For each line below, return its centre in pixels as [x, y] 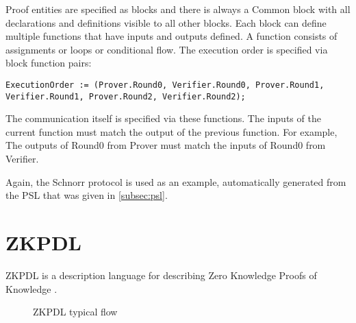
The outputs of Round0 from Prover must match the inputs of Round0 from [166, 145]
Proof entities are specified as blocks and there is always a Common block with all [178, 9]
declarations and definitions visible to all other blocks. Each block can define [166, 22]
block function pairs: [49, 63]
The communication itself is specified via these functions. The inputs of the [163, 118]
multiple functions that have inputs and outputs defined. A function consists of [171, 36]
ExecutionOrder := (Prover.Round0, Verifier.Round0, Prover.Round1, [165, 85]
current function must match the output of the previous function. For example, [171, 131]
